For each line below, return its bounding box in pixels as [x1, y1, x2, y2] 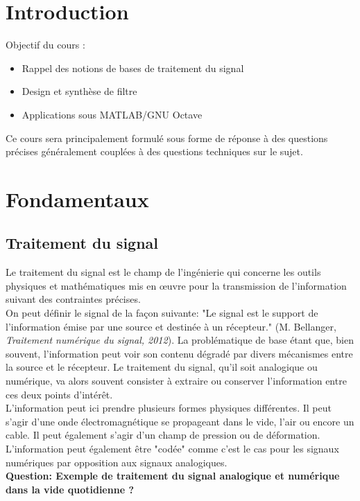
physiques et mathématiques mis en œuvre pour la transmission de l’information [6, 278, 347, 292]
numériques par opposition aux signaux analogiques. [6, 455, 228, 469]
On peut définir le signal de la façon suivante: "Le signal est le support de [6, 306, 318, 320]
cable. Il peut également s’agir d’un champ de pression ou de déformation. [6, 428, 320, 442]
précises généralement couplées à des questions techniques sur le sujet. [6, 144, 303, 159]
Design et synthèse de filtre [22, 84, 137, 98]
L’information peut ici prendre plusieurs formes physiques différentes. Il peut [6, 401, 332, 415]
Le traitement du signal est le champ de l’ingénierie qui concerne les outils [6, 265, 321, 279]
